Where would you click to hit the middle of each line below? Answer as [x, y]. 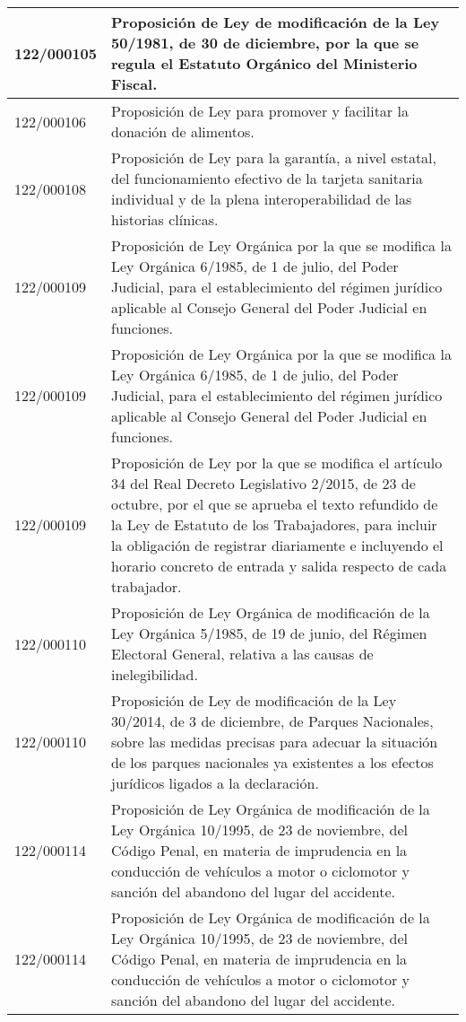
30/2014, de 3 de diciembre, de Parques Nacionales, [272, 721]
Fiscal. [134, 84]
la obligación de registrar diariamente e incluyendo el [277, 545]
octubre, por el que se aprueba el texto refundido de [275, 504]
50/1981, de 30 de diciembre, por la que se [265, 43]
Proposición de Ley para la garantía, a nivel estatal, [274, 157]
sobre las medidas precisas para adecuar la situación [275, 742]
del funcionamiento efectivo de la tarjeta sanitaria [267, 178]
